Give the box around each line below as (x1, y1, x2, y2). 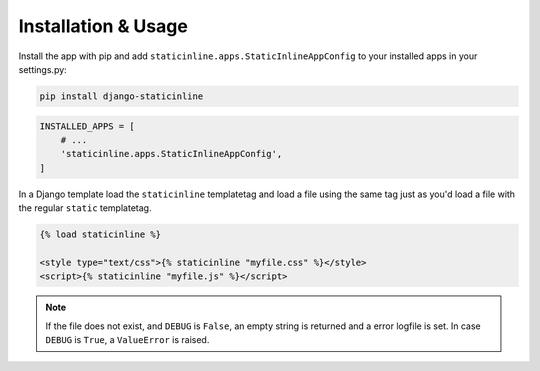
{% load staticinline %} (39, 229, 162, 240)
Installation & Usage (18, 15, 189, 37)
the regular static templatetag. (18, 202, 152, 214)
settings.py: (18, 63, 67, 75)
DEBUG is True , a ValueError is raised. (45, 333, 210, 345)
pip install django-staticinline (39, 90, 204, 102)
